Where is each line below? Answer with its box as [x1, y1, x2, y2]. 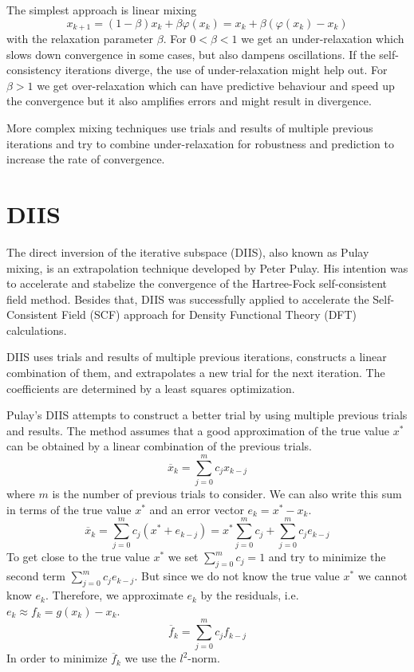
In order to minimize [6, 650, 108, 666]
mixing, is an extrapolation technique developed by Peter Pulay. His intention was [6, 259, 408, 276]
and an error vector [149, 501, 244, 517]
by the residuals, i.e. [200, 587, 299, 603]
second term [6, 568, 65, 584]
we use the [124, 650, 176, 666]
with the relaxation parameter [6, 30, 154, 47]
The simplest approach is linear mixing [6, 2, 197, 18]
